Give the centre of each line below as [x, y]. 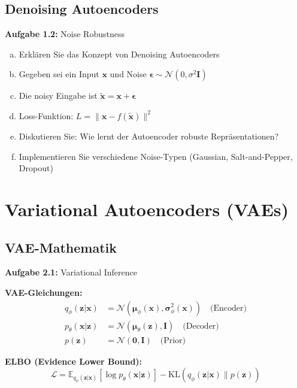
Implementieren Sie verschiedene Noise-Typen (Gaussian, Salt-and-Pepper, [156, 156]
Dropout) [36, 168]
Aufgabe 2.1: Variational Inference [71, 272]
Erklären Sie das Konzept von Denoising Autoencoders [119, 54]
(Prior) [173, 340]
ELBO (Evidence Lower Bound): [74, 361]
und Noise [128, 74]
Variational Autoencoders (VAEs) [147, 209]
